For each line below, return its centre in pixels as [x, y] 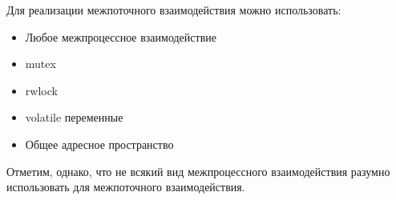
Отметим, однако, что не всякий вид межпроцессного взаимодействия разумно [198, 171]
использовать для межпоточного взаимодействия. [126, 187]
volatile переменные [74, 117]
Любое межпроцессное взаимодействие [121, 36]
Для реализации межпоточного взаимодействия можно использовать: [174, 10]
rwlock [41, 90]
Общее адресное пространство [99, 144]
